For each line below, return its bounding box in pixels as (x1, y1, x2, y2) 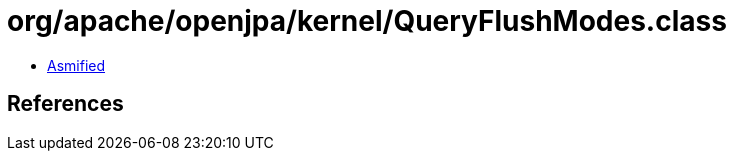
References (7, 91, 124, 117)
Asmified (47, 56, 106, 74)
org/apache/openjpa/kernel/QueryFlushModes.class (7, 4, 727, 38)
